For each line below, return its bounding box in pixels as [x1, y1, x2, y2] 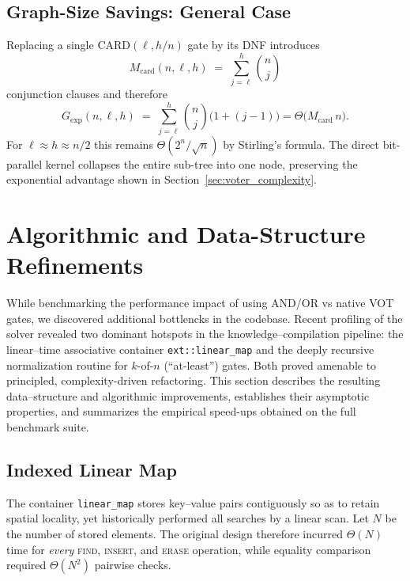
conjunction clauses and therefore [6, 85, 168, 101]
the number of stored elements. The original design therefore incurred [6, 526, 343, 541]
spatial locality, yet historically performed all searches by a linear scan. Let [6, 510, 369, 526]
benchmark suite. [6, 418, 89, 435]
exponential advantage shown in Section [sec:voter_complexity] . [6, 171, 318, 188]
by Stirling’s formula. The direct [223, 135, 380, 152]
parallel [6, 155, 43, 172]
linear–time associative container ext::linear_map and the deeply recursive [6, 340, 374, 357]
